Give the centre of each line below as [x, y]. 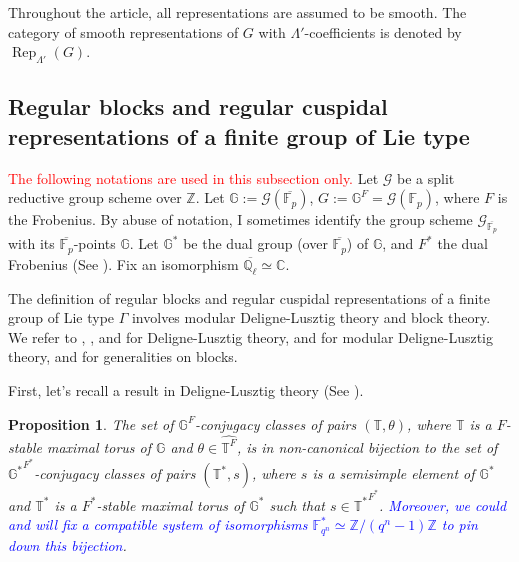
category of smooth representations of [123, 31]
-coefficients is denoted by [383, 31]
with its [31, 243]
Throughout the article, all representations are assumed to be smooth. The [237, 12]
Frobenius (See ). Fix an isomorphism [123, 263]
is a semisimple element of [393, 473]
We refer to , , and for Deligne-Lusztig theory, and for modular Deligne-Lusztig [251, 336]
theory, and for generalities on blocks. [123, 356]
